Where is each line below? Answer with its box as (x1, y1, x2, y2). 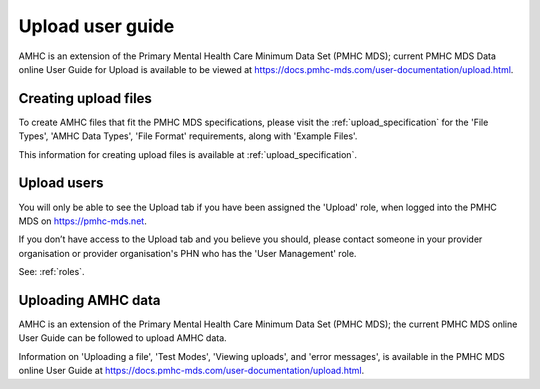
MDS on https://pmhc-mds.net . (18, 215, 147, 227)
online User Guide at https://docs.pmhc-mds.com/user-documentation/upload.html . (18, 365, 365, 377)
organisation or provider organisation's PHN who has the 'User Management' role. (18, 247, 357, 259)
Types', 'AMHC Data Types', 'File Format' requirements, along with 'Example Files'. (18, 130, 358, 142)
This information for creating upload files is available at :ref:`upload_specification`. (18, 148, 357, 160)
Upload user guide (18, 15, 175, 37)
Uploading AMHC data (18, 291, 161, 309)
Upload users (18, 175, 104, 192)
